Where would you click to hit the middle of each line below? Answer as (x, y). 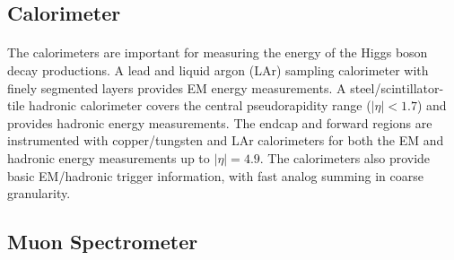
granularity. (39, 193)
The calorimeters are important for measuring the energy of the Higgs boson (218, 52)
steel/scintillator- (397, 87)
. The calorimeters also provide (345, 157)
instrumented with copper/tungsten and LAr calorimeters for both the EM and (226, 140)
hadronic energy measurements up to (109, 157)
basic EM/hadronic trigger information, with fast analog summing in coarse (215, 175)
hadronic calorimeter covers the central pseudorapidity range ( (200, 105)
